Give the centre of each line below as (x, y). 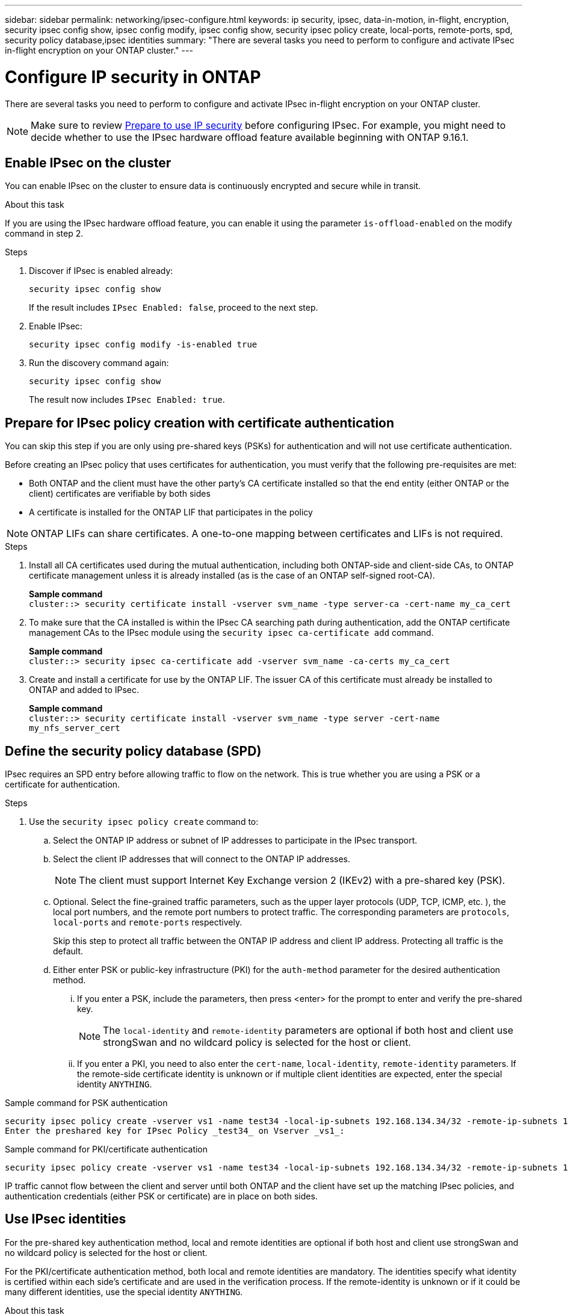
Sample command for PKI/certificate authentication (106, 1149)
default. (68, 951)
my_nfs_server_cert (75, 728)
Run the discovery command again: (99, 363)
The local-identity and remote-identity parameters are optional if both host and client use (308, 1031)
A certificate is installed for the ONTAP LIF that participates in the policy (171, 512)
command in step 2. (44, 234)
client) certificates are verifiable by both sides (120, 494)
